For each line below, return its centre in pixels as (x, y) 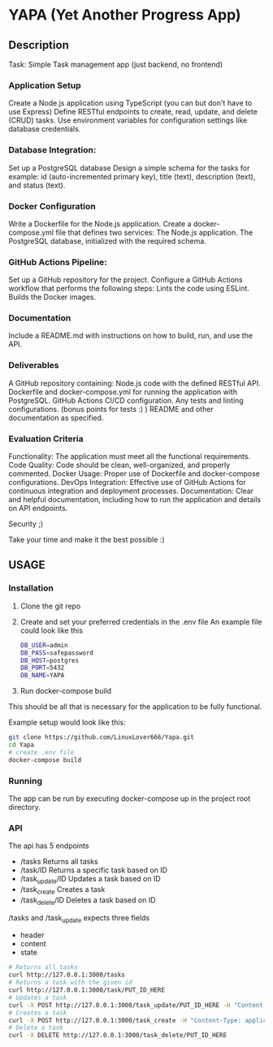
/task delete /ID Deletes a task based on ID (88, 901)
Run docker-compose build (66, 691)
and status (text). (37, 185)
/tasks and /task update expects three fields (79, 918)
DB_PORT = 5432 (42, 668)
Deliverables (34, 366)
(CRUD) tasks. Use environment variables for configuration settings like (128, 120)
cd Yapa (22, 745)
